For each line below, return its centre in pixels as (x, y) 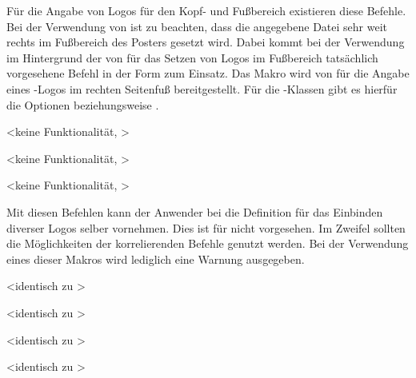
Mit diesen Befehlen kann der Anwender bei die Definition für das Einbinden (195, 211)
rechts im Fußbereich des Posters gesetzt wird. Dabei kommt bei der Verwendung (206, 42)
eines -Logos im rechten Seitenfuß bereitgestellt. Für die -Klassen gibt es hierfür (202, 88)
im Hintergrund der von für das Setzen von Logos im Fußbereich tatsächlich (192, 57)
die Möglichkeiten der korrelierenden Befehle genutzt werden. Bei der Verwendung (208, 243)
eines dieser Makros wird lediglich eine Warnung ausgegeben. (156, 259)
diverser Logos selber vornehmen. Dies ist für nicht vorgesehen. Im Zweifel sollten (206, 227)
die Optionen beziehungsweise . (83, 104)
